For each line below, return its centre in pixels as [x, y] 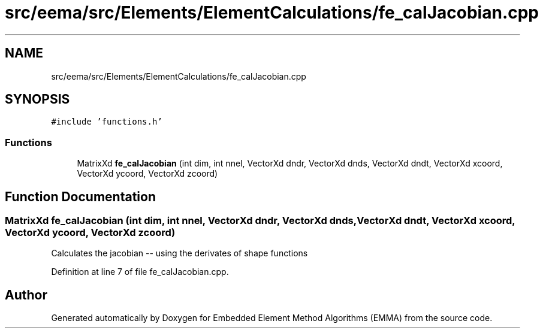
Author [26, 295]
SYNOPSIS [37, 99]
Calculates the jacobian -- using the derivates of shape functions [180, 253]
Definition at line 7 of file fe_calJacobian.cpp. [140, 272]
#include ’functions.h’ [107, 122]
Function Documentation [80, 196]
